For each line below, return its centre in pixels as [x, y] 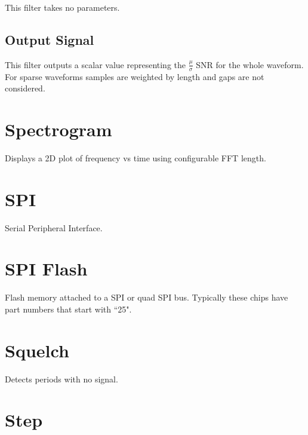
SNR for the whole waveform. [250, 64]
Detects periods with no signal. [61, 379]
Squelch [37, 350]
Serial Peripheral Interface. [54, 227]
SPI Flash [46, 269]
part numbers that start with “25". [68, 309]
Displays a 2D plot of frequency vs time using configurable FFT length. [135, 157]
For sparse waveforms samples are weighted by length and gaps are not [135, 76]
